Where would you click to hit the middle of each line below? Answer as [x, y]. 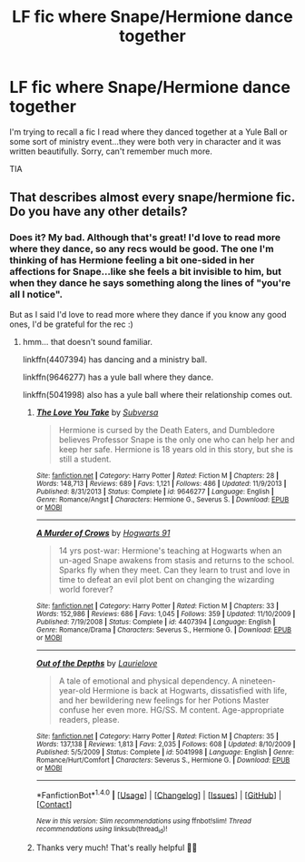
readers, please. [89, 719]
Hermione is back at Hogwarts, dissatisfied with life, [190, 690]
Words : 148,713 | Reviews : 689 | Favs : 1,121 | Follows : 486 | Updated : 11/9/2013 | [161, 483]
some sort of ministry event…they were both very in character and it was [145, 141]
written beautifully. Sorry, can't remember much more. [111, 151]
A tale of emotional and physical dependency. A [148, 681]
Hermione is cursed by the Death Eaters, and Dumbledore [167, 430]
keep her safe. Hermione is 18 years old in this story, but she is [176, 449]
